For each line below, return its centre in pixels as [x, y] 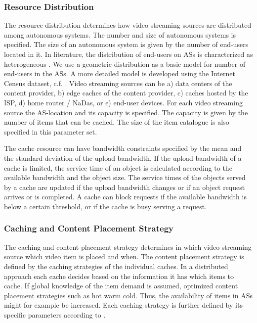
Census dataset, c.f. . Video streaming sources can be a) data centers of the [118, 83]
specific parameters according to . [55, 314]
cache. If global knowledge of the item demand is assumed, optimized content [121, 286]
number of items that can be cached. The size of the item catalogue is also [117, 122]
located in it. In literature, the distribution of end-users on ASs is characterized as [128, 54]
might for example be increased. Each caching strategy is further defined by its [123, 305]
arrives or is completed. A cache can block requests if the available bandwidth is [125, 197]
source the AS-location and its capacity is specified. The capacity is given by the [126, 112]
